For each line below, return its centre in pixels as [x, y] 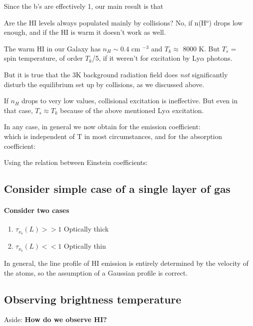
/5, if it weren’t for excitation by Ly [146, 58]
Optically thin [85, 246]
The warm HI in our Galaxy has [52, 48]
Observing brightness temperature [93, 299]
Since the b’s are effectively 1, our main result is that [84, 6]
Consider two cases [37, 210]
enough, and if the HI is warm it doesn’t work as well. [85, 32]
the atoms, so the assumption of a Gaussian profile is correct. [96, 272]
